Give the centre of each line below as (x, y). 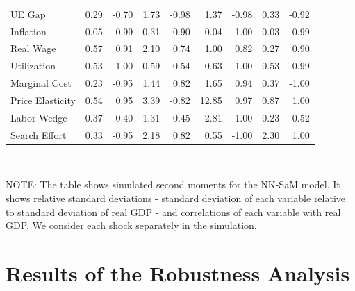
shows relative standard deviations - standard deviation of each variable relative (176, 198)
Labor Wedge (39, 117)
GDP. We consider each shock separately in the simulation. (131, 225)
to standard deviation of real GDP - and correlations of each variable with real (173, 211)
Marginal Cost (41, 83)
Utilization (33, 66)
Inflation (28, 31)
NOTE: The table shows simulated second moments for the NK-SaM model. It (173, 184)
